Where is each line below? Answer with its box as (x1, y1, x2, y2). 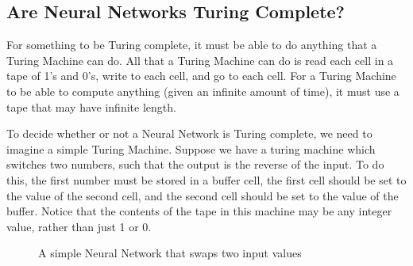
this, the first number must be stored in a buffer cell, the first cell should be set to (6, 171, 407, 188)
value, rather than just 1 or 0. (6, 218, 152, 234)
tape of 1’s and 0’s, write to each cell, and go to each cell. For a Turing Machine (6, 67, 396, 84)
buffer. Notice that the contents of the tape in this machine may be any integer (6, 203, 392, 219)
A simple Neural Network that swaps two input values (38, 245, 302, 261)
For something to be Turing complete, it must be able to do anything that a (6, 36, 377, 53)
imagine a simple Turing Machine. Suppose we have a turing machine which (6, 140, 376, 157)
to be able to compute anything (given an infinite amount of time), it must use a (6, 82, 399, 99)
